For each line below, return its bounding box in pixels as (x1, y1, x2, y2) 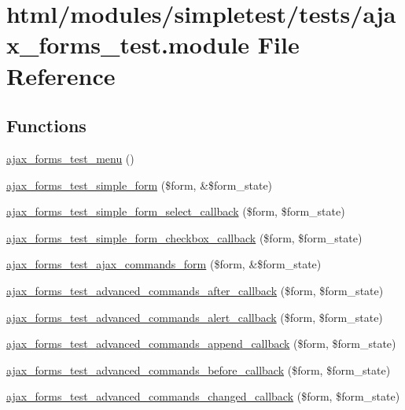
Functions (6, 113, 87, 138)
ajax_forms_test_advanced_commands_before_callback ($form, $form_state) (6, 361, 391, 378)
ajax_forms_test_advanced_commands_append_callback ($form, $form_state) (6, 335, 396, 352)
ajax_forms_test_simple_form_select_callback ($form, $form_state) (6, 203, 345, 220)
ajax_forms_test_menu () (6, 150, 134, 166)
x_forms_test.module (6, 28, 250, 61)
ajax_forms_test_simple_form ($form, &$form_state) (6, 176, 273, 193)
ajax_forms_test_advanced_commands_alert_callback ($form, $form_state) (6, 308, 383, 325)
